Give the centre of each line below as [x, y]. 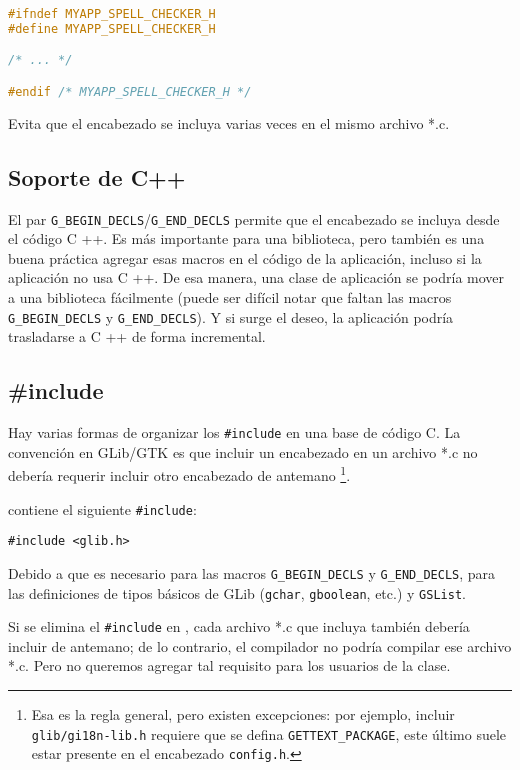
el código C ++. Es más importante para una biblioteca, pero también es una [246, 238]
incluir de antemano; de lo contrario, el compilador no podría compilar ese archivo [260, 645]
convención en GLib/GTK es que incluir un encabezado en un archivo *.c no [243, 451]
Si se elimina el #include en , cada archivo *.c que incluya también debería [239, 626]
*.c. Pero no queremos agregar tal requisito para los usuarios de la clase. [229, 665]
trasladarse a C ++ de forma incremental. [137, 336]
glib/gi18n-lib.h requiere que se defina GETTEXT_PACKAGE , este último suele [269, 733]
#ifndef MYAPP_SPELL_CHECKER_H [112, 14]
